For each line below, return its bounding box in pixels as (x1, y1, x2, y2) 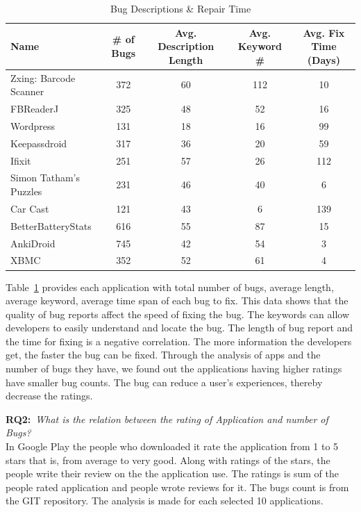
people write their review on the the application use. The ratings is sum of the (6, 466, 339, 481)
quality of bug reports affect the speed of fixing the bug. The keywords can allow (6, 306, 350, 321)
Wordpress (10, 118, 56, 133)
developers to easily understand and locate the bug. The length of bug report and (6, 320, 353, 335)
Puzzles (10, 184, 42, 199)
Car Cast (10, 201, 49, 215)
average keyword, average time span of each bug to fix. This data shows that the (6, 293, 349, 308)
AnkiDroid (10, 236, 56, 250)
